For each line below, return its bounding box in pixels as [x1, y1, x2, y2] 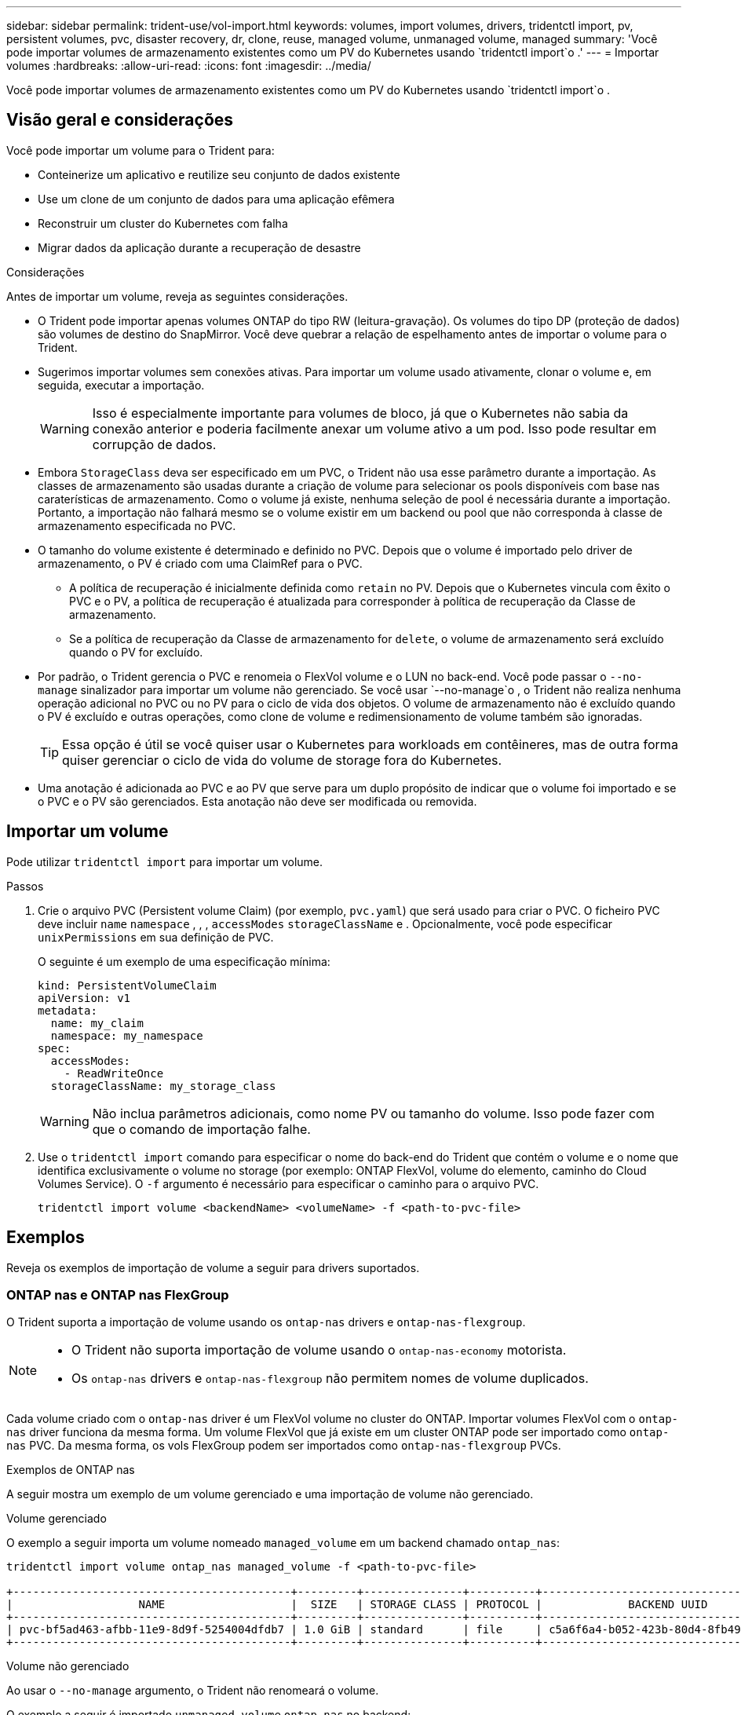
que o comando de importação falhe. [92, 1121, 311, 1137]
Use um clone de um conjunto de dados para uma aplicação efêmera [38, 192, 395, 206]
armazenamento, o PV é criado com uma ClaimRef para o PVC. [38, 556, 363, 570]
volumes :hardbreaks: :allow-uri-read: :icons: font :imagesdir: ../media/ [6, 59, 371, 72]
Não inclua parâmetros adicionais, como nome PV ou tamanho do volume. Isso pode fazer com [92, 1105, 655, 1121]
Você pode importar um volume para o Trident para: [6, 143, 275, 157]
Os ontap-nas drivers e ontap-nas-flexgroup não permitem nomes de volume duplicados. [71, 1370, 589, 1387]
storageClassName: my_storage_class [50, 1079, 276, 1092]
